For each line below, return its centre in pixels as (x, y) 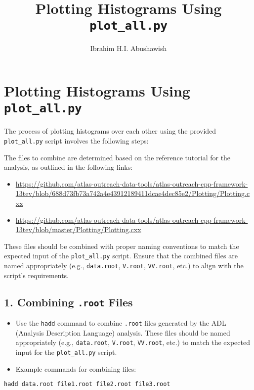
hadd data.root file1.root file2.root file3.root (87, 384)
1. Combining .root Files (68, 302)
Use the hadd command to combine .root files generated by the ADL (121, 322)
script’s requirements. (37, 275)
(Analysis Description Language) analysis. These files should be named (123, 332)
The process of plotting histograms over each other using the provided (110, 131)
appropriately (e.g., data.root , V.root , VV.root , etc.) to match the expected (133, 342)
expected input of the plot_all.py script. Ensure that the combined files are (121, 256)
